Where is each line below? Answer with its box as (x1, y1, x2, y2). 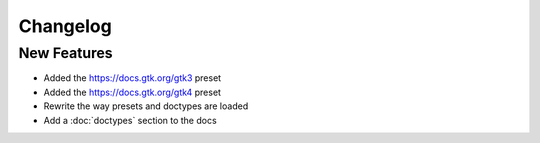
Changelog (18, 15, 112, 37)
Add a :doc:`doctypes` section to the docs (43, 114, 217, 126)
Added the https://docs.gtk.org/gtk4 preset (43, 86, 222, 98)
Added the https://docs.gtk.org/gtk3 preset (43, 72, 222, 84)
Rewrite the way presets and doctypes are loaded (43, 100, 249, 112)
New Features (18, 44, 114, 62)
